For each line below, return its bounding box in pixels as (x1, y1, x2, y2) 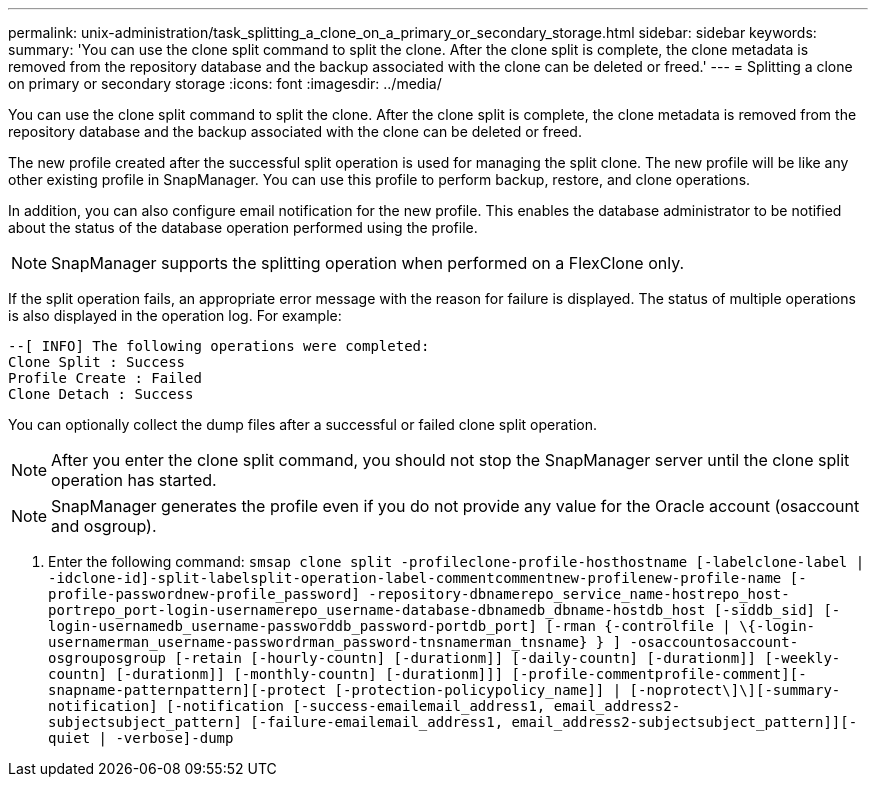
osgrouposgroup (48, 650, 167, 666)
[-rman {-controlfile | (545, 618, 731, 634)
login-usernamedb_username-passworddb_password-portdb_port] (48, 618, 537, 634)
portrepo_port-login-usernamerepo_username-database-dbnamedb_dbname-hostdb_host (48, 602, 706, 618)
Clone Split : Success (8, 354, 186, 370)
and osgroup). (51, 516, 157, 536)
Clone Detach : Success (8, 386, 194, 402)
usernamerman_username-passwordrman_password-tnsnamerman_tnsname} (48, 634, 588, 650)
